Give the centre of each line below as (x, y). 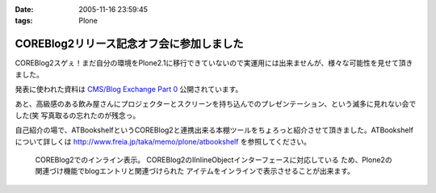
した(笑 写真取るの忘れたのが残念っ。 (78, 115)
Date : (24, 9)
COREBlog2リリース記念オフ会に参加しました (129, 44)
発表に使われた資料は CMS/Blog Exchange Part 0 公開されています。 (129, 90)
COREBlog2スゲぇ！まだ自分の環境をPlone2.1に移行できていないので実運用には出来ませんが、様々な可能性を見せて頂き (214, 63)
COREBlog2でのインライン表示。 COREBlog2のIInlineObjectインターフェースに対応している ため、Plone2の (214, 160)
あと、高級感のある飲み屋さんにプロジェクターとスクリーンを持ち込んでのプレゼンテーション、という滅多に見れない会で (216, 104)
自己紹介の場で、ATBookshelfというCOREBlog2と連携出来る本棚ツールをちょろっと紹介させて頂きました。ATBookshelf (214, 130)
